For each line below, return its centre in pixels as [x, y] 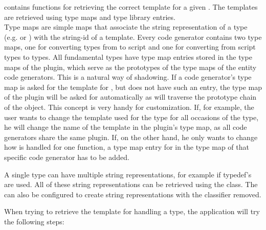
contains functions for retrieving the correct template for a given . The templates [131, 7]
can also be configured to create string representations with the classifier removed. [133, 194]
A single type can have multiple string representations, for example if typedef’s [128, 174]
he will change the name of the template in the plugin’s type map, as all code [126, 127]
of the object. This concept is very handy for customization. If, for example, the [129, 107]
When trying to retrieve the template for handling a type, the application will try [132, 211]
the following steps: [34, 221]
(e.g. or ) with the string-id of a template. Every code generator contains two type [133, 37]
